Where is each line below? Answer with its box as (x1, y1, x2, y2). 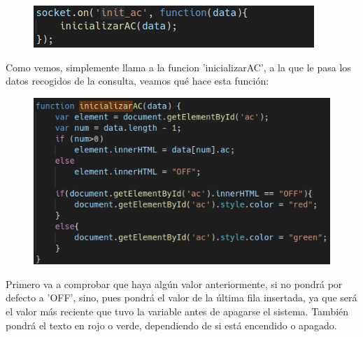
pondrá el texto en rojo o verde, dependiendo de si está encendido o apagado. (6, 317, 337, 332)
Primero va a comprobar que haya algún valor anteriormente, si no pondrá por (6, 276, 343, 291)
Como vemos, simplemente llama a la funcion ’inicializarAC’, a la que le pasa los (6, 59, 351, 74)
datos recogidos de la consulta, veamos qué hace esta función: (6, 73, 269, 88)
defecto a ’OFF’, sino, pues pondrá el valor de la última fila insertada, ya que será (6, 290, 357, 305)
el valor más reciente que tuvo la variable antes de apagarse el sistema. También (6, 303, 349, 318)
